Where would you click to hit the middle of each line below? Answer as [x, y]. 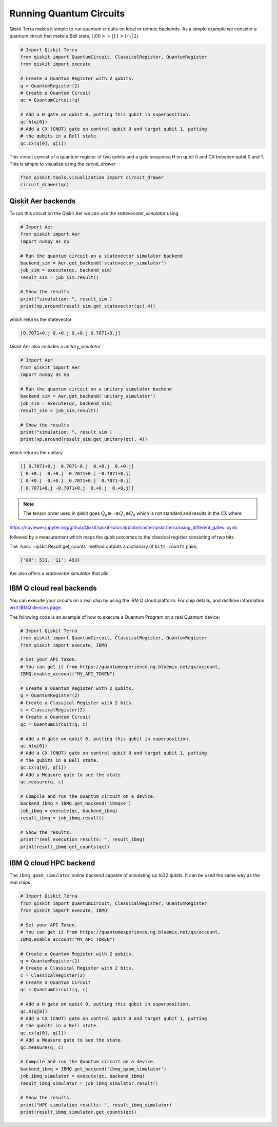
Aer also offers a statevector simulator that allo [59, 574]
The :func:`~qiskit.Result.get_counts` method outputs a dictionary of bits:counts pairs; [104, 547]
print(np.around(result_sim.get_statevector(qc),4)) [88, 306]
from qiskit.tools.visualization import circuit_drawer [92, 178]
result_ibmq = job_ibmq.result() [62, 818]
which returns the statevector [41, 319]
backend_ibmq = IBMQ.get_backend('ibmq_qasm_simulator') [93, 1069]
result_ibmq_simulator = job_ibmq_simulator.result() [89, 1083]
